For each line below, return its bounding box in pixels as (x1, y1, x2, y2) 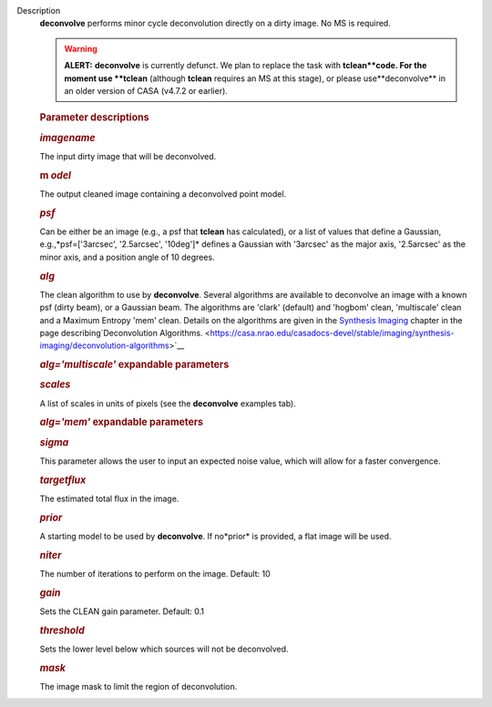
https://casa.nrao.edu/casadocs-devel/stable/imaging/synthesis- (210, 327, 455, 338)
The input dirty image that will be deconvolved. (39, 150, 217, 161)
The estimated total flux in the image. (39, 493, 179, 505)
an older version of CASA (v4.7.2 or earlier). (64, 85, 228, 96)
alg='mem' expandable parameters (39, 415, 204, 428)
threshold (39, 624, 86, 637)
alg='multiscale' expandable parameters (39, 358, 230, 371)
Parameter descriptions (39, 111, 149, 124)
